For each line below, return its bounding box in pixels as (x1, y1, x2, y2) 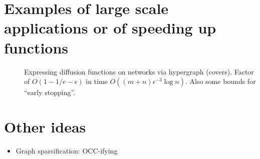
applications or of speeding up (4, 17, 216, 38)
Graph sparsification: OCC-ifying (16, 145, 118, 155)
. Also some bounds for (185, 76, 256, 86)
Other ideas (4, 116, 86, 136)
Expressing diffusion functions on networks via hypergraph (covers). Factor (24, 66, 254, 76)
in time (86, 76, 108, 86)
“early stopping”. (24, 87, 76, 97)
